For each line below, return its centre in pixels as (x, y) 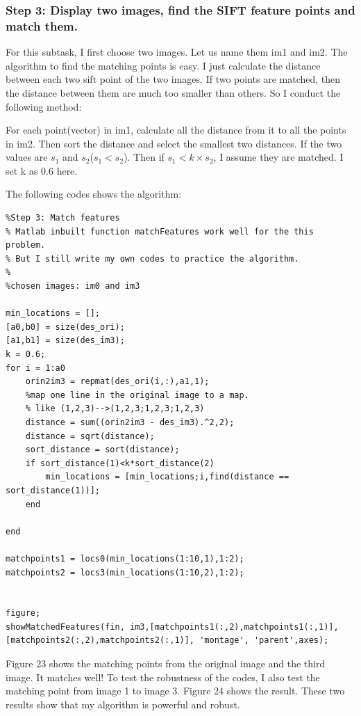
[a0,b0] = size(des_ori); (65, 327)
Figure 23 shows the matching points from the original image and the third (166, 663)
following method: (44, 106)
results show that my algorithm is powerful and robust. (123, 704)
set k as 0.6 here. (42, 170)
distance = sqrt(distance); (90, 436)
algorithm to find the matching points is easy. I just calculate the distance (163, 65)
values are (27, 157)
